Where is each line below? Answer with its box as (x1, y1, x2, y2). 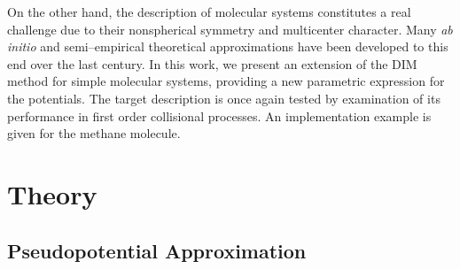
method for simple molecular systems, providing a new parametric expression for (7, 72, 445, 90)
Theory (7, 175, 97, 211)
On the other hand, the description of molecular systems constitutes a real (7, 3, 411, 20)
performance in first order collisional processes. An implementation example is (7, 106, 432, 125)
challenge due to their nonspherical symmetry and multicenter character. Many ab (7, 19, 453, 38)
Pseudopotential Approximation (7, 236, 307, 264)
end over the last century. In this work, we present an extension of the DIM (7, 54, 417, 73)
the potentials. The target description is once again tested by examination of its (7, 88, 441, 107)
